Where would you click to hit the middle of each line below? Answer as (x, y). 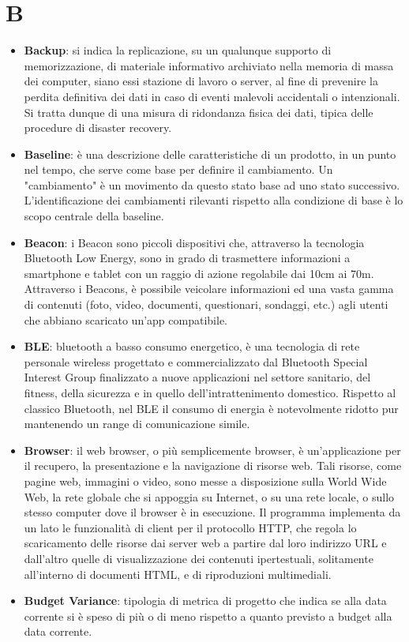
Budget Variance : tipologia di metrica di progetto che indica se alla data (205, 601)
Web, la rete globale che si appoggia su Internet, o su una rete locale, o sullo (209, 496)
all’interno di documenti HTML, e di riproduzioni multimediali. (178, 574)
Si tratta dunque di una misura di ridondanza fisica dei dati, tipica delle (199, 112)
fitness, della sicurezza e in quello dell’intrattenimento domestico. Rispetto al (210, 392)
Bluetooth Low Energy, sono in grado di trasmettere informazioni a (187, 258)
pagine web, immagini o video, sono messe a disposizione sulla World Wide (205, 481)
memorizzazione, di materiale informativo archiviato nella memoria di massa (209, 65)
